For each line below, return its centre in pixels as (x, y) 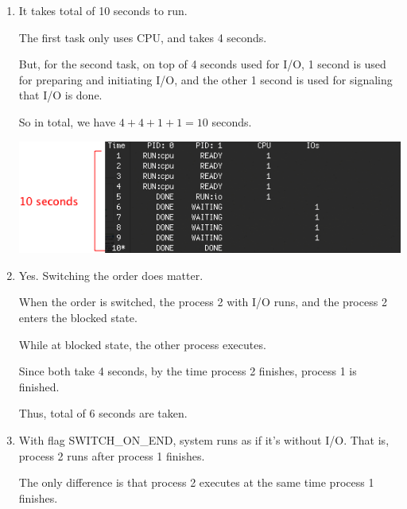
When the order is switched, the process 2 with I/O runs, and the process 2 (203, 302)
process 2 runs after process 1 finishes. (112, 455)
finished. (39, 386)
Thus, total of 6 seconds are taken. (103, 413)
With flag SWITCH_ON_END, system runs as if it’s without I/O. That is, (204, 439)
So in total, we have (67, 121)
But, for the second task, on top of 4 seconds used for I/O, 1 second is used (202, 64)
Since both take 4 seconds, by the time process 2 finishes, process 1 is (188, 371)
